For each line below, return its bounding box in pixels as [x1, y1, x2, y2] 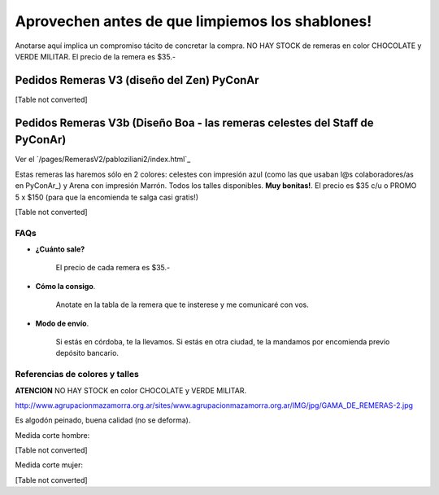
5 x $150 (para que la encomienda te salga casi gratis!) [15, 192, 199, 202]
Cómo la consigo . [35, 281, 96, 291]
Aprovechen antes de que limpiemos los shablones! [15, 12, 372, 30]
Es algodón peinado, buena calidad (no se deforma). [15, 415, 191, 425]
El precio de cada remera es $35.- [55, 263, 171, 273]
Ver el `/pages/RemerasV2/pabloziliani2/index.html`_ [15, 155, 191, 164]
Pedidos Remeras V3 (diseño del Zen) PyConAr [15, 73, 259, 87]
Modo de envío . [35, 318, 89, 328]
